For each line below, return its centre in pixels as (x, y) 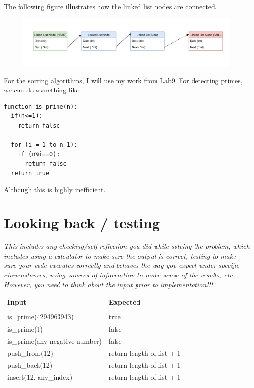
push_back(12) (30, 365)
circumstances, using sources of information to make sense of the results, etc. (119, 275)
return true (30, 173)
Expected (125, 302)
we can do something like (41, 90)
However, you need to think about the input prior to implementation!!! (108, 284)
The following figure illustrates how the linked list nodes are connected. (110, 6)
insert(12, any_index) (40, 377)
